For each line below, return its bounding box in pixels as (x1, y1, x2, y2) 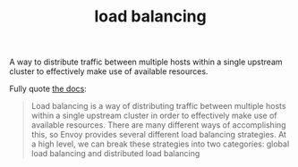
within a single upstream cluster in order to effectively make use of (30, 110, 277, 121)
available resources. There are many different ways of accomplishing (30, 120, 286, 130)
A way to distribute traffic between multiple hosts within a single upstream (9, 56, 284, 68)
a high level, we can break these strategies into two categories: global (30, 138, 290, 149)
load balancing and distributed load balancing (30, 148, 200, 159)
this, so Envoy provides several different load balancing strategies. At (30, 129, 286, 140)
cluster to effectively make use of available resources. (9, 66, 209, 77)
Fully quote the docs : (9, 83, 87, 95)
